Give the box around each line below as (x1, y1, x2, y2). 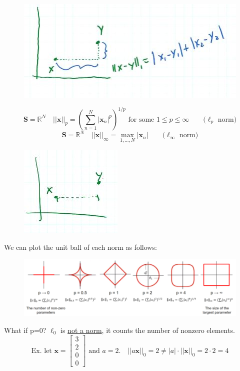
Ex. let (31, 347, 52, 354)
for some (128, 116, 154, 123)
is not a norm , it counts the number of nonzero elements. (60, 324, 235, 335)
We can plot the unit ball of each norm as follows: (4, 241, 157, 252)
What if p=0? (4, 324, 46, 335)
